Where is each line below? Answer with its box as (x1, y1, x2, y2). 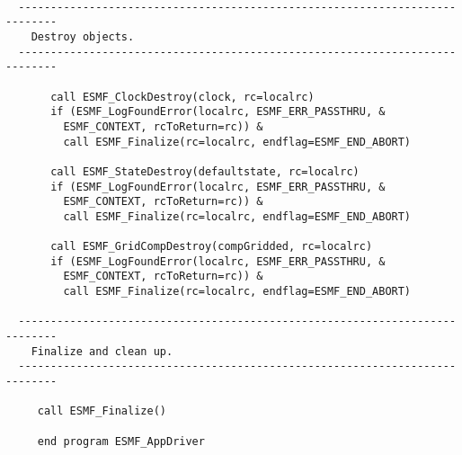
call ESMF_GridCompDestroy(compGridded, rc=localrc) (50, 240, 373, 254)
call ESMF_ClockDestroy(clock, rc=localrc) (50, 90, 315, 103)
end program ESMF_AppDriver (37, 434, 205, 448)
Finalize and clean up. (31, 344, 173, 358)
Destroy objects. (31, 30, 135, 43)
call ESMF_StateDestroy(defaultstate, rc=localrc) (50, 165, 360, 178)
